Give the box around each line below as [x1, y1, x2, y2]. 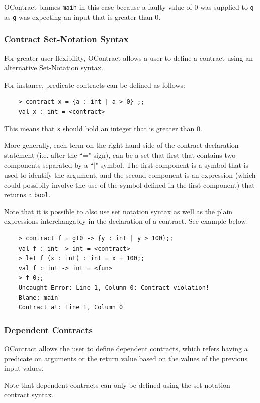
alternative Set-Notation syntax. [4, 62, 103, 73]
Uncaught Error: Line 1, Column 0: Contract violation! [18, 284, 210, 291]
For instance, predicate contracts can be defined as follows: [4, 79, 185, 90]
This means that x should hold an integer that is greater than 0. [4, 123, 202, 133]
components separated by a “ [4, 159, 94, 170]
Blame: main [18, 294, 58, 301]
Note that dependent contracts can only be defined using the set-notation [4, 379, 230, 390]
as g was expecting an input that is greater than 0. [4, 11, 161, 22]
